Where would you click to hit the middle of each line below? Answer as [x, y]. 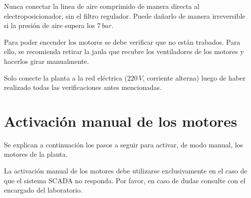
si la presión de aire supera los [50, 25]
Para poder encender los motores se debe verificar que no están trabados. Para [122, 42]
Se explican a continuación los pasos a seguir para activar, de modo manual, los [124, 144]
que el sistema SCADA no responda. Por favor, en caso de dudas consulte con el [125, 180]
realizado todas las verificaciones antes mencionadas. [83, 87]
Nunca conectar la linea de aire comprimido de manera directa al [102, 6]
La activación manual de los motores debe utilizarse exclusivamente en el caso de [126, 171]
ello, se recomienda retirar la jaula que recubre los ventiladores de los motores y [124, 51]
